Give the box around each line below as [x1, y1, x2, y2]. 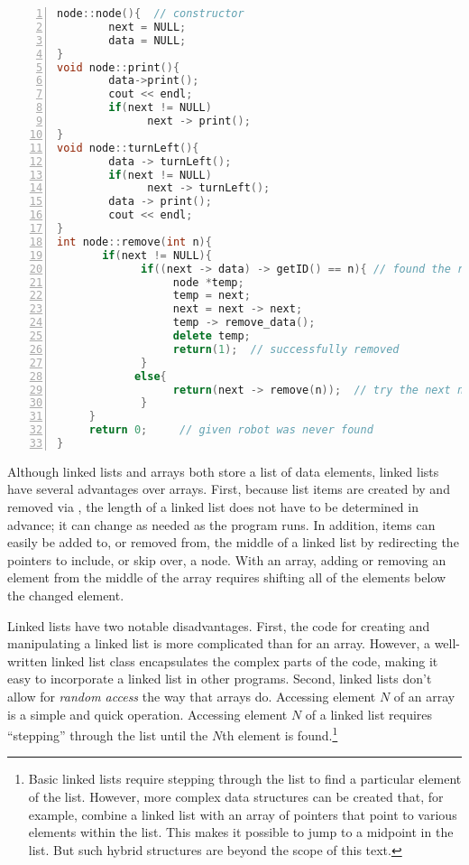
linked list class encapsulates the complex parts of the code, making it [51, 651, 438, 670]
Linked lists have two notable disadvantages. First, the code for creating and [7, 616, 430, 635]
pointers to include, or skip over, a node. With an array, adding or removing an [7, 550, 446, 569]
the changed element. [7, 586, 124, 605]
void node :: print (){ [57, 60, 180, 74]
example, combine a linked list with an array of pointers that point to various [28, 805, 457, 823]
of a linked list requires [305, 704, 433, 723]
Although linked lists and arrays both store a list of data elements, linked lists [7, 461, 439, 480]
